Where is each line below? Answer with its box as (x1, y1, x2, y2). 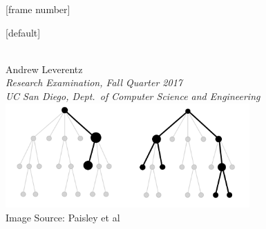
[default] (6, 25, 41, 39)
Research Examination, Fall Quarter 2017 (6, 75, 182, 90)
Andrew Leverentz (6, 61, 83, 76)
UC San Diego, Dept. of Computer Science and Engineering (6, 88, 260, 103)
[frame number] (6, 2, 70, 16)
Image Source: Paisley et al (6, 210, 120, 225)
